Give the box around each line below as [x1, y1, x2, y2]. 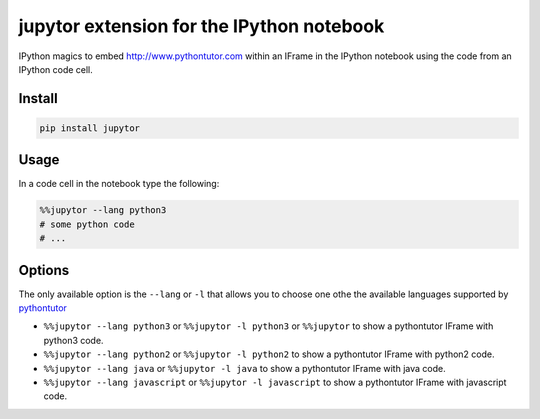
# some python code [39, 218, 135, 230]
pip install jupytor [39, 122, 140, 134]
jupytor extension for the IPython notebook [18, 15, 385, 37]
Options [18, 261, 70, 279]
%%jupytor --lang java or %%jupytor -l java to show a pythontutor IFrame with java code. [43, 362, 446, 374]
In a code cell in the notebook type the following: [18, 178, 220, 190]
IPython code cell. [18, 63, 94, 75]
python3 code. [43, 334, 104, 346]
